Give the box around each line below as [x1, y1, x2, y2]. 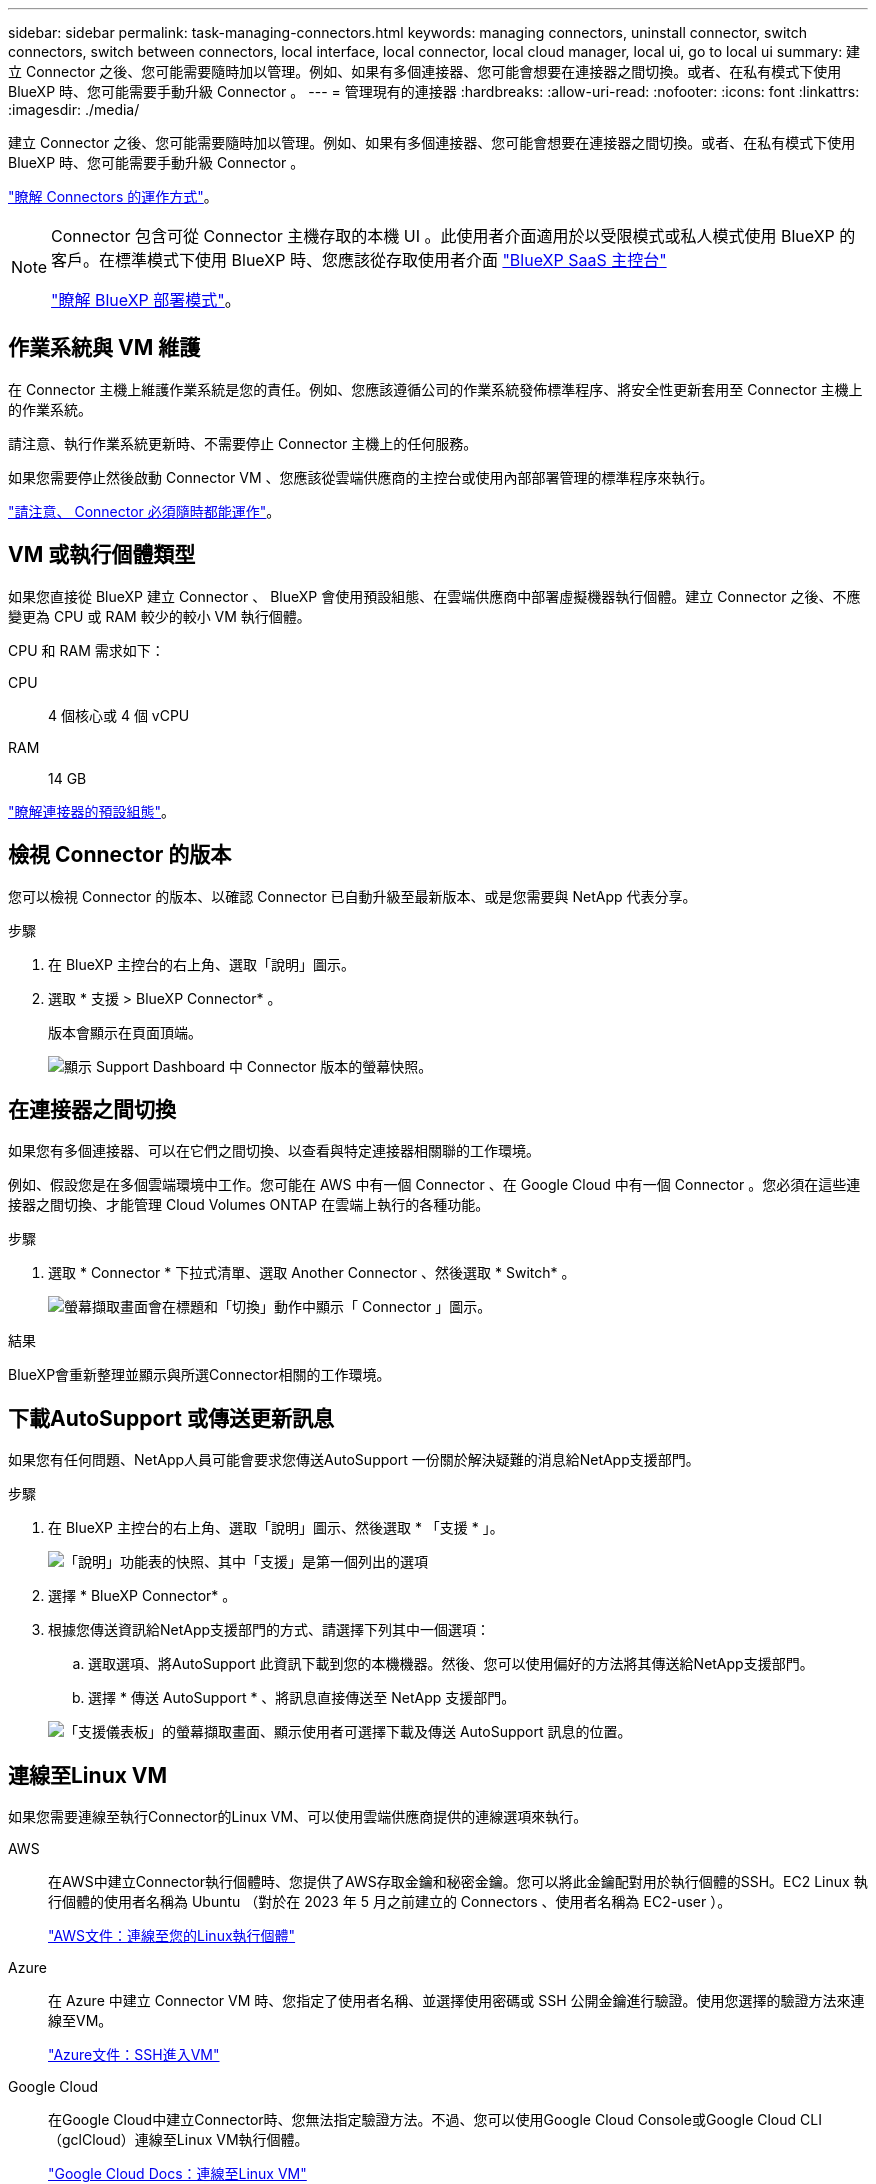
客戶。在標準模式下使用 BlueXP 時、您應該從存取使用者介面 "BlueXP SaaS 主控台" [51, 250, 667, 270]
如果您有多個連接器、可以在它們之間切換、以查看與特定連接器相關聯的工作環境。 [8, 1142, 540, 1160]
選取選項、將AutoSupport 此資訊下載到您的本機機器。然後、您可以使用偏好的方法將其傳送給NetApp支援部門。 [88, 1655, 814, 1673]
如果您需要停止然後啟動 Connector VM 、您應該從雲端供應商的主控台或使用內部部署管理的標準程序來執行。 [8, 468, 714, 486]
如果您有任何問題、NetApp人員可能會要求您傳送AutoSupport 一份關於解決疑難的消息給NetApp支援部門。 [8, 1451, 700, 1469]
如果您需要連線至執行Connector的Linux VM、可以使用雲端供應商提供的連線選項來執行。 [8, 1808, 588, 1826]
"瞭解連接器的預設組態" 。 [8, 802, 176, 820]
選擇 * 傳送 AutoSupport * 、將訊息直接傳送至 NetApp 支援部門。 [88, 1689, 516, 1707]
